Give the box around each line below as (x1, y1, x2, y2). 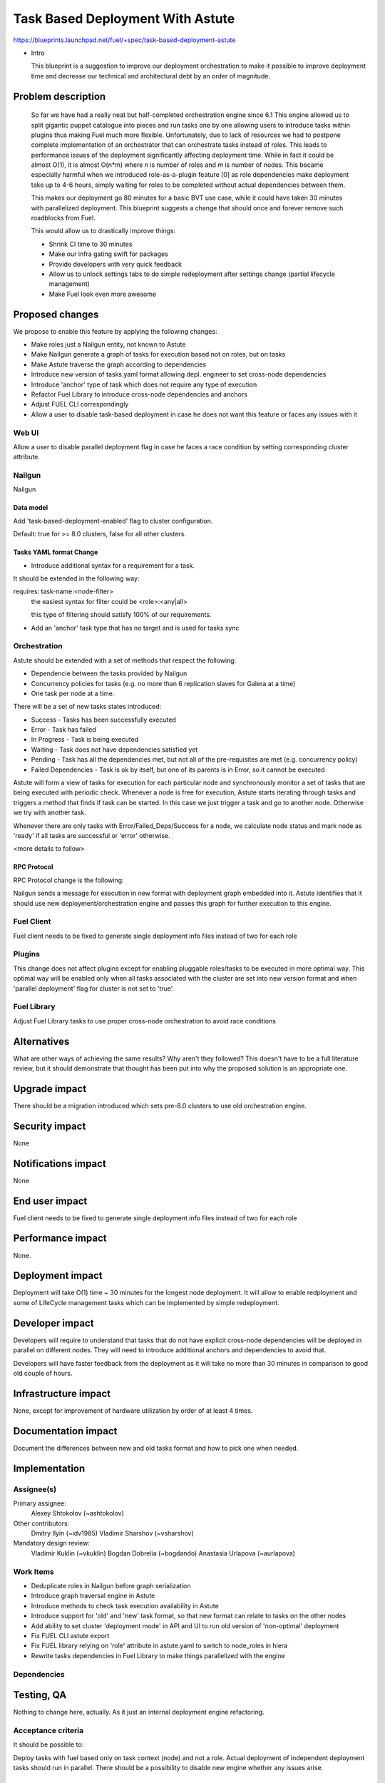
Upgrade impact (13, 1083, 87, 1095)
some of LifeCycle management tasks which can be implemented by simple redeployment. (13, 1298, 279, 1307)
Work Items (13, 1566, 54, 1576)
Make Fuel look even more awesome (48, 290, 157, 298)
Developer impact (13, 1317, 94, 1329)
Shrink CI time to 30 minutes (48, 240, 133, 248)
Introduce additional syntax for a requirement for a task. (31, 561, 195, 570)
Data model (13, 504, 48, 512)
